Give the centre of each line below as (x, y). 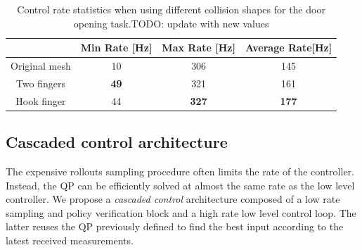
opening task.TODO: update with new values (171, 23)
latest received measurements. (70, 240)
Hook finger (41, 100)
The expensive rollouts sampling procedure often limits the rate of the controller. (180, 171)
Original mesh (41, 66)
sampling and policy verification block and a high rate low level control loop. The (181, 212)
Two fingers (40, 83)
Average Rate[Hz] (289, 48)
